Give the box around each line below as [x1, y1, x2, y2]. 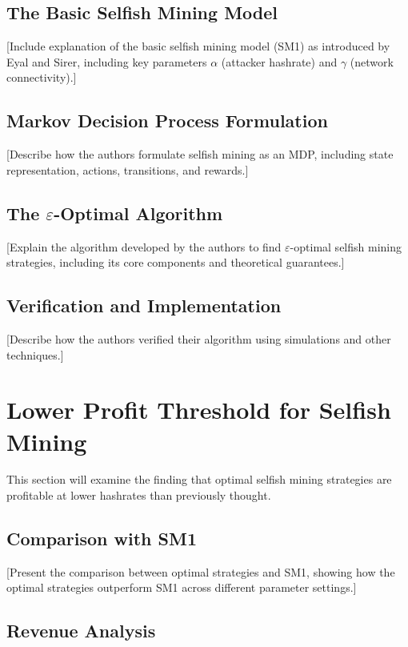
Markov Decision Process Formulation [6, 108, 328, 133]
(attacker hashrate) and [221, 53, 338, 70]
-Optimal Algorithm [54, 200, 223, 225]
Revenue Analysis [6, 618, 156, 643]
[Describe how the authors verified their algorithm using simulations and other [6, 330, 391, 347]
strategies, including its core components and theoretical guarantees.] [6, 254, 345, 271]
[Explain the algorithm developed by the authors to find [6, 238, 282, 255]
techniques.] [6, 346, 64, 363]
